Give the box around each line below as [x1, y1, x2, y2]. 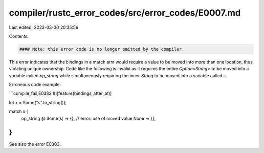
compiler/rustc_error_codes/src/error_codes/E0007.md [9, 7, 241, 18]
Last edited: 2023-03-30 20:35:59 [9, 24, 79, 30]
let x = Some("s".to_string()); [9, 99, 67, 105]
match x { [9, 109, 29, 114]
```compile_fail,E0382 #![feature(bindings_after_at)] [9, 90, 112, 96]
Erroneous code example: [9, 82, 61, 87]
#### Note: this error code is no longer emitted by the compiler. [19, 46, 185, 52]
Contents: [9, 33, 29, 39]
